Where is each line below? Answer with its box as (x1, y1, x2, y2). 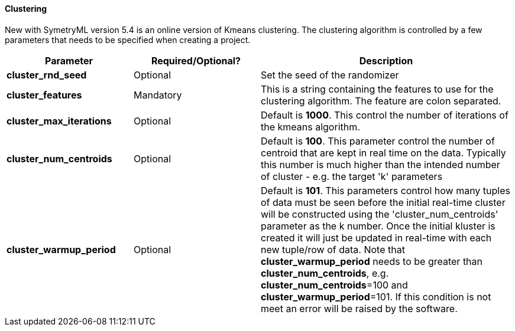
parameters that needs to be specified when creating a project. (5, 34, 251, 45)
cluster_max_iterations (7, 114, 112, 127)
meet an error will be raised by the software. (261, 302, 458, 314)
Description (359, 54, 413, 67)
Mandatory (134, 89, 182, 101)
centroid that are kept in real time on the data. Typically (261, 146, 506, 159)
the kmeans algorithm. (261, 120, 360, 133)
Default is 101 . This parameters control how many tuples (261, 184, 510, 196)
